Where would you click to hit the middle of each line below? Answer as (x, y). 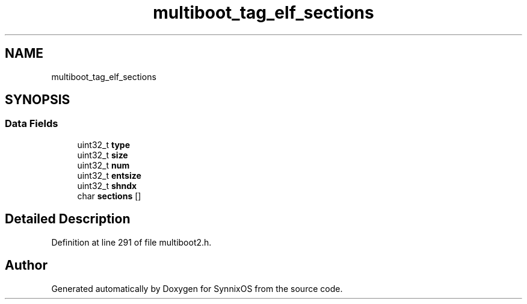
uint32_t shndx (107, 185)
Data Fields (32, 124)
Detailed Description (68, 219)
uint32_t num (103, 165)
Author (26, 265)
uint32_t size (103, 155)
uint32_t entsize (109, 175)
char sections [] (109, 196)
